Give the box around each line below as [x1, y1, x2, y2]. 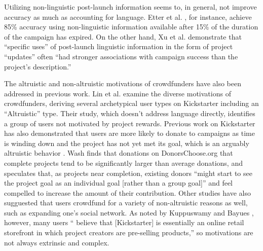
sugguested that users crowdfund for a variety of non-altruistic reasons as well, [4, 197, 248, 208]
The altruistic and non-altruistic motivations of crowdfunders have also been [4, 78, 242, 89]
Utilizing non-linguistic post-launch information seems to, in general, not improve [4, 2, 257, 12]
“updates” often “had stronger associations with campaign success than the [4, 51, 238, 61]
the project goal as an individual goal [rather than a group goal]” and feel [4, 177, 233, 188]
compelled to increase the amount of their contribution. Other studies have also [4, 187, 251, 198]
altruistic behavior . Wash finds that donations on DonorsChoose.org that [4, 148, 233, 158]
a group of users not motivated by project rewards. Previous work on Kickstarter [4, 118, 255, 128]
